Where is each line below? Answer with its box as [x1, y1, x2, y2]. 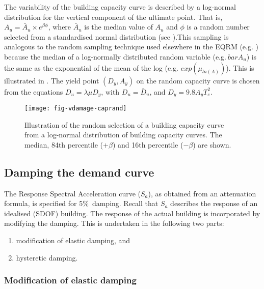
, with [101, 86, 120, 97]
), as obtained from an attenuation [148, 188, 256, 198]
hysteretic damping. [16, 252, 78, 263]
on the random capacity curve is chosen [136, 75, 260, 85]
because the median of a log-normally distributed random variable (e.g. [4, 51, 226, 62]
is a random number [187, 21, 250, 32]
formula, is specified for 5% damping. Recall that [4, 198, 159, 209]
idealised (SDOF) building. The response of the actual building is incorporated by [4, 208, 260, 218]
